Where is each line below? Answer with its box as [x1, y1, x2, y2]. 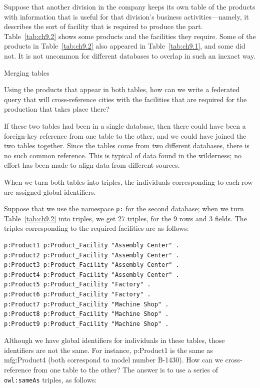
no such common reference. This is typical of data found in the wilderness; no [4, 150, 241, 160]
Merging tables [4, 67, 49, 78]
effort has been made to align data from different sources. [4, 160, 180, 170]
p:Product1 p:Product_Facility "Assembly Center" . [4, 241, 179, 249]
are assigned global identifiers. [4, 186, 96, 197]
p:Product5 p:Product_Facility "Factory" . [4, 281, 151, 288]
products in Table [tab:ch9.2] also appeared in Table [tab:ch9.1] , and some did [4, 41, 245, 51]
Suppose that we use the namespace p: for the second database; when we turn [4, 203, 244, 214]
